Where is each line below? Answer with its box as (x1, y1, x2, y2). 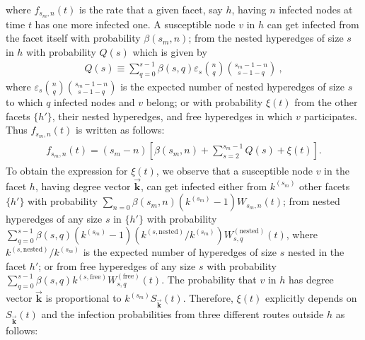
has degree (288, 272, 334, 287)
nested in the (287, 245, 344, 259)
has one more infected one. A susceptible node (35, 16, 236, 31)
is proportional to (45, 291, 122, 305)
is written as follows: (75, 122, 165, 137)
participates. (303, 108, 357, 123)
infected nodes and (54, 94, 135, 109)
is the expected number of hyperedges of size (83, 245, 277, 259)
